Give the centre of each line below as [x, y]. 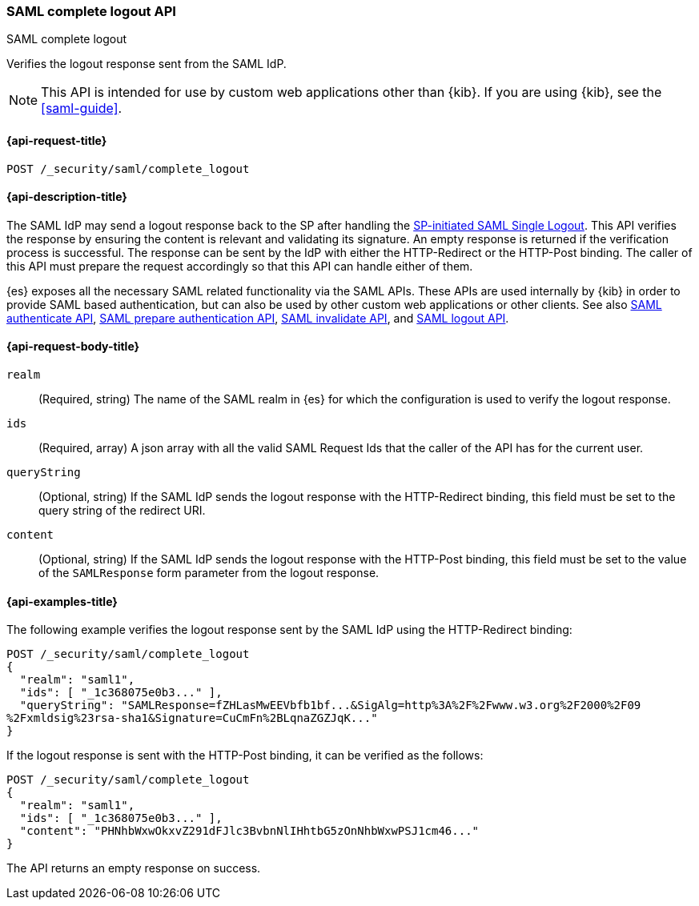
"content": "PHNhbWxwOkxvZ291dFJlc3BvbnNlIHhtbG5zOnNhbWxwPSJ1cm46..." [249, 831]
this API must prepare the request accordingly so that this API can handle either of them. [240, 266]
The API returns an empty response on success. [134, 868]
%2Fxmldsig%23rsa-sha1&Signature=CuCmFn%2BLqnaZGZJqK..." [192, 718]
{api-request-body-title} [73, 347]
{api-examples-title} [62, 601]
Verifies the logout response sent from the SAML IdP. [147, 64]
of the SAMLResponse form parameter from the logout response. [209, 573]
